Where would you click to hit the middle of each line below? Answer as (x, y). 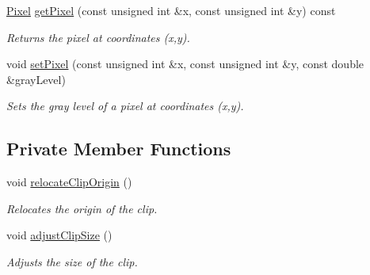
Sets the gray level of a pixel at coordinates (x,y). (125, 106)
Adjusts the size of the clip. (72, 261)
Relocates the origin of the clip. (82, 208)
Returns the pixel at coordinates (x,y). (98, 37)
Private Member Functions (119, 149)
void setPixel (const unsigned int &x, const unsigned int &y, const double (185, 64)
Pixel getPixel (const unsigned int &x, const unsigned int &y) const (171, 10)
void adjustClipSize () (59, 235)
